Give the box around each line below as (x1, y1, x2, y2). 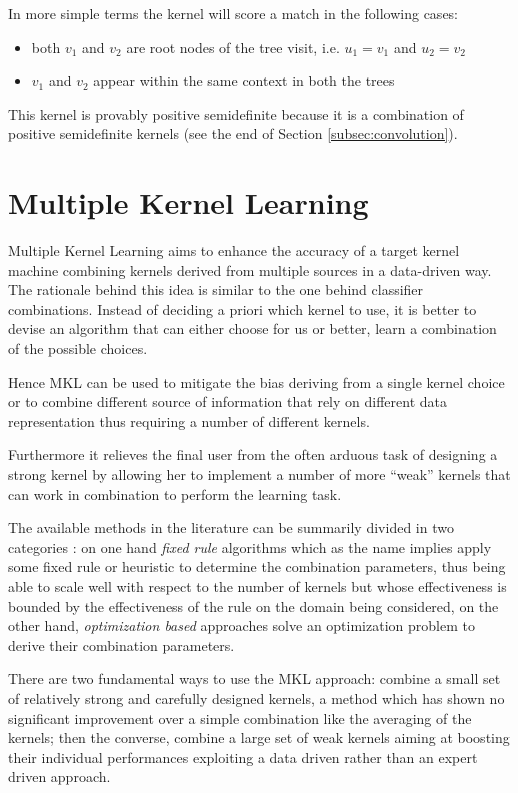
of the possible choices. (8, 338, 148, 359)
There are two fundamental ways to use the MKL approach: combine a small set (8, 668, 501, 689)
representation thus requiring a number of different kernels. (8, 410, 370, 431)
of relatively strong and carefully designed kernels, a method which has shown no (8, 687, 505, 708)
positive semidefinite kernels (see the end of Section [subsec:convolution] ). (8, 123, 458, 144)
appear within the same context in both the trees (93, 70, 395, 91)
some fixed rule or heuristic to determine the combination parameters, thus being (8, 556, 506, 577)
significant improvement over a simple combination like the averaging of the (8, 707, 472, 728)
